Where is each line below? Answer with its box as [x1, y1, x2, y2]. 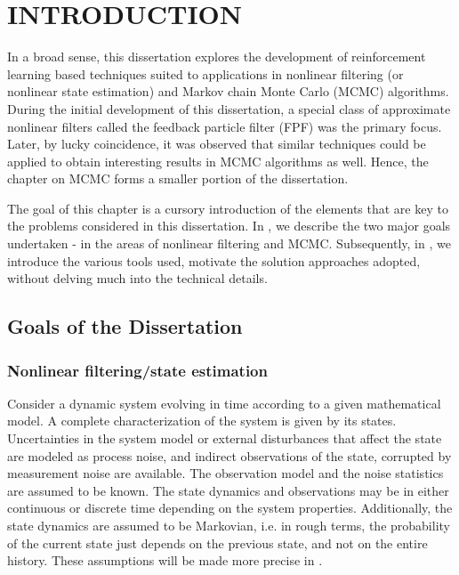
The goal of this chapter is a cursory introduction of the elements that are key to [7, 198, 448, 217]
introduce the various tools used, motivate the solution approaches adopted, [7, 251, 421, 270]
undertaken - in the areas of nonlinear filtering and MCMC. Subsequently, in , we [7, 234, 451, 253]
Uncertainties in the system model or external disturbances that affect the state [7, 429, 442, 448]
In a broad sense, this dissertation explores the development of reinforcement [7, 47, 426, 66]
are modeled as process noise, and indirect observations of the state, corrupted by [7, 446, 452, 465]
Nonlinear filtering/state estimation [7, 359, 268, 381]
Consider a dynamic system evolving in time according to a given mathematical [7, 393, 441, 412]
